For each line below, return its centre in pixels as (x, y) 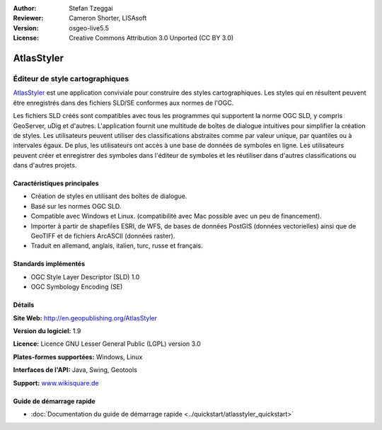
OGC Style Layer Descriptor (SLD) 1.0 (85, 277)
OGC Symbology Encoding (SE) (77, 287)
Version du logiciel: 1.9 (47, 331)
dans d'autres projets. (45, 165)
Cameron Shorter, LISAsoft (108, 18)
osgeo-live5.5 (89, 28)
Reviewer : (28, 18)
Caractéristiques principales (56, 183)
